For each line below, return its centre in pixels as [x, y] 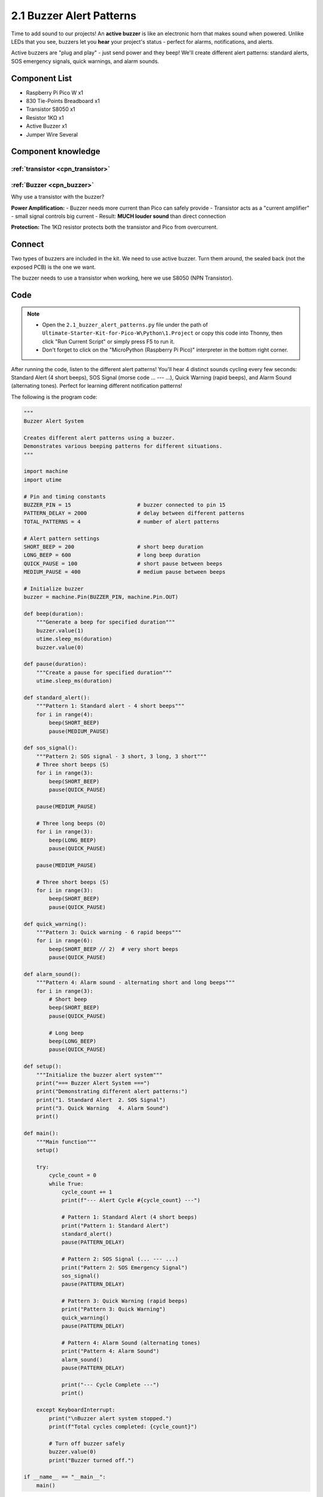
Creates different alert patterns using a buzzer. [100, 438]
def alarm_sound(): [52, 974]
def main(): [41, 1134]
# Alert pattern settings [62, 538]
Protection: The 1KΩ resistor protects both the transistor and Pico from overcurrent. [115, 227]
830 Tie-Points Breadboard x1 [63, 101]
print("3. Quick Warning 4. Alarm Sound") [103, 1108]
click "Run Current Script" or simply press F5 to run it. [108, 341]
